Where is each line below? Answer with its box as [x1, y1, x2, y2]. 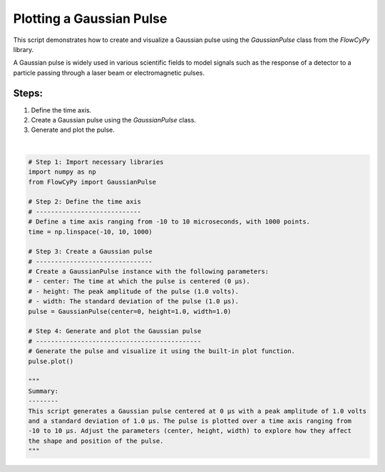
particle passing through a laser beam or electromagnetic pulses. [13, 68, 205, 77]
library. [13, 45, 34, 53]
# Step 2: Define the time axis [28, 198, 142, 206]
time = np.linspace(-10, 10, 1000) [28, 228, 153, 236]
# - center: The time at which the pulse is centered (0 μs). [28, 278, 250, 285]
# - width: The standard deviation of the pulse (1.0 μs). [28, 298, 239, 305]
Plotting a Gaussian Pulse [13, 11, 168, 26]
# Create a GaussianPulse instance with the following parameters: [28, 268, 269, 276]
